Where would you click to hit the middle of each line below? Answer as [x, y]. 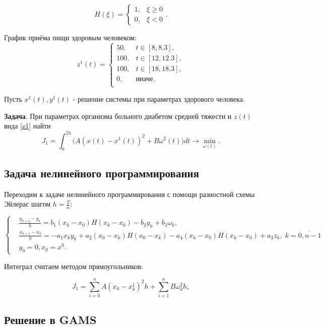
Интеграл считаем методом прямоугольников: [74, 266]
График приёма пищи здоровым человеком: [70, 37]
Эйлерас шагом [27, 204]
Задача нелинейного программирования [102, 173]
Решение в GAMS [50, 319]
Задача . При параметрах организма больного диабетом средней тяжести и [118, 116]
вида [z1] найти [27, 126]
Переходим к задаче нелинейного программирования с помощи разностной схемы [129, 194]
